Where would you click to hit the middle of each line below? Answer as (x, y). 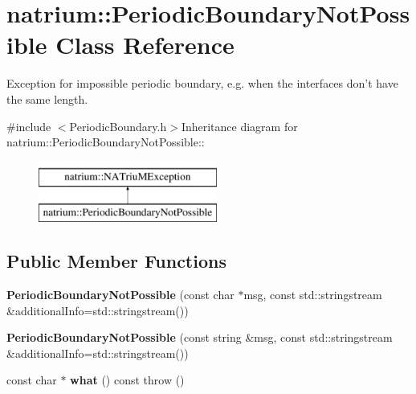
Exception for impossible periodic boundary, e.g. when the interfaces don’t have (202, 83)
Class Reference (145, 45)
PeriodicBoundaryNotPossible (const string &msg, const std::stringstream (200, 337)
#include (29, 126)
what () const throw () (127, 380)
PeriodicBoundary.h (118, 126)
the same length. (47, 98)
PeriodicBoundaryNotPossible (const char (120, 295)
